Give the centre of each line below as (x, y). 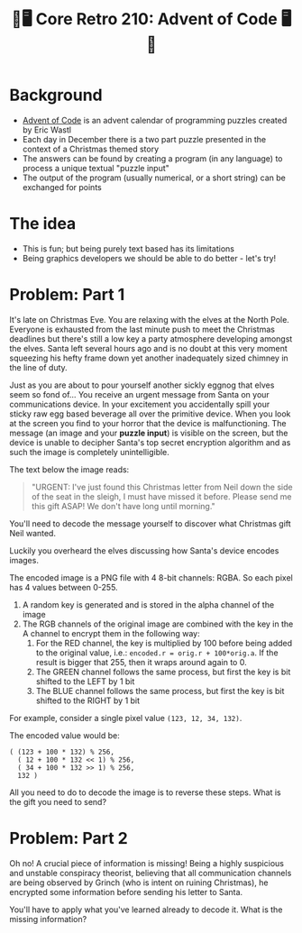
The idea (43, 224)
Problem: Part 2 (69, 838)
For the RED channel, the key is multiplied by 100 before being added (164, 643)
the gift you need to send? (58, 801)
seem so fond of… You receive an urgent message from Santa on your (140, 394)
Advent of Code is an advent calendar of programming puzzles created (155, 120)
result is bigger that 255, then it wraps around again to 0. (141, 662)
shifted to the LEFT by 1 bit (85, 681)
